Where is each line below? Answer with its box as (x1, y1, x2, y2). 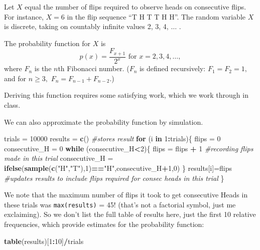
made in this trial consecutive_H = (4, 153, 113, 163)
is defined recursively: (139, 63, 206, 74)
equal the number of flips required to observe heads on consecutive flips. (25, 2, 246, 12)
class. (4, 99, 21, 110)
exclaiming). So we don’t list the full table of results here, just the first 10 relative (4, 209, 256, 219)
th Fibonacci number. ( (58, 63, 129, 74)
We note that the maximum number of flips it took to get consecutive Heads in (4, 189, 248, 200)
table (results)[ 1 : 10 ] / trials (4, 235, 84, 246)
